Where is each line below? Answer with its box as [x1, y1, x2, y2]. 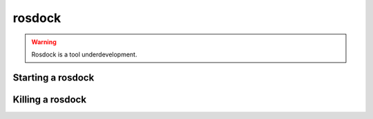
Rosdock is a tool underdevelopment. [31, 50, 137, 58]
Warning [31, 38, 57, 46]
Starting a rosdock [12, 72, 95, 83]
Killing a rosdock [12, 94, 86, 105]
